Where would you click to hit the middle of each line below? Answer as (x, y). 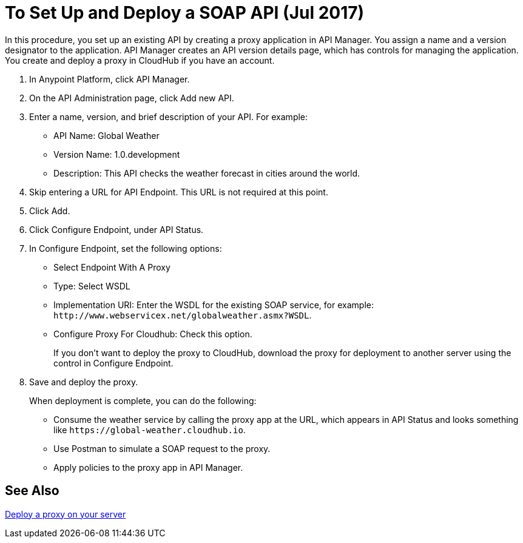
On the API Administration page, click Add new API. (132, 98)
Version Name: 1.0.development (117, 154)
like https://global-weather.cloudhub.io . (150, 430)
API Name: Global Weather (106, 135)
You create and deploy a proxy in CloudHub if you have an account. (140, 60)
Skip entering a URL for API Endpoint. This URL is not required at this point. (179, 192)
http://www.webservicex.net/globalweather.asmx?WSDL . (183, 315)
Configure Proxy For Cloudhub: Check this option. (153, 334)
